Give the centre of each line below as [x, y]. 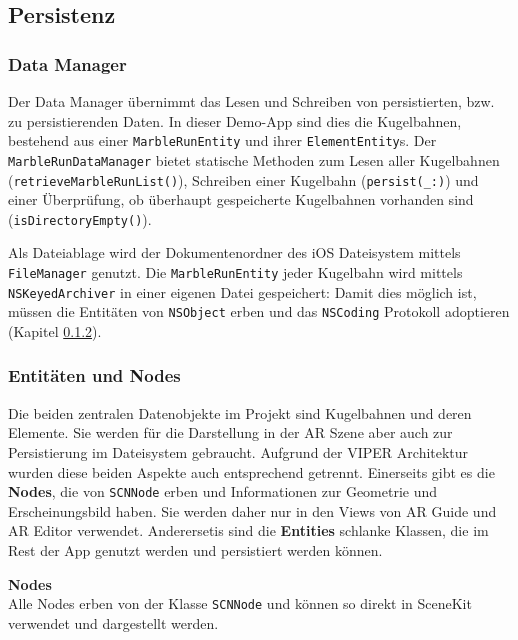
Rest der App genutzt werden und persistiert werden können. [195, 550]
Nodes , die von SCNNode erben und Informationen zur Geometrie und [223, 491]
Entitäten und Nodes [94, 375]
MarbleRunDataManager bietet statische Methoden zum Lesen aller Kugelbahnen [254, 159]
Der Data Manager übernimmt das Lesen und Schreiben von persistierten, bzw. [251, 101]
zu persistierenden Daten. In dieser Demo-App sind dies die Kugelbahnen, [235, 120]
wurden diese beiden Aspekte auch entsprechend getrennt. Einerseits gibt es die [251, 471]
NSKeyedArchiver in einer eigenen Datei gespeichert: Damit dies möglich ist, [242, 291]
